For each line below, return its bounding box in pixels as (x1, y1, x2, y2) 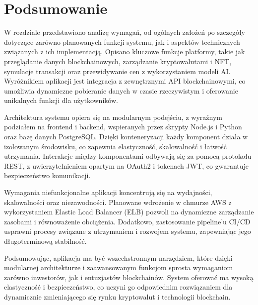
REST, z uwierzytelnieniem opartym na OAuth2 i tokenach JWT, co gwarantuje (4, 160, 249, 171)
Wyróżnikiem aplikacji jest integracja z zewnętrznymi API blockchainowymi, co (4, 76, 246, 86)
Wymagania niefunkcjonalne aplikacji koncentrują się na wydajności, (4, 187, 212, 198)
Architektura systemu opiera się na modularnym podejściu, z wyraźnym (4, 111, 222, 122)
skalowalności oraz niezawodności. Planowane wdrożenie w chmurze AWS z (4, 197, 232, 207)
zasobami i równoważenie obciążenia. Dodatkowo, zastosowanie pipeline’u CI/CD (4, 216, 251, 226)
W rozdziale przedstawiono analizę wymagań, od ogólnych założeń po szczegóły (4, 27, 245, 37)
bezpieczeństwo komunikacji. (4, 170, 91, 181)
